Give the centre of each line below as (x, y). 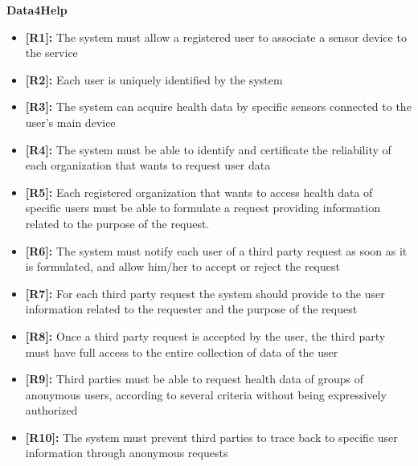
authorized (51, 410)
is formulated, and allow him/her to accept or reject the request (182, 266)
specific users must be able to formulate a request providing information (203, 208)
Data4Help (37, 10)
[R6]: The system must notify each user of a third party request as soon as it (216, 250)
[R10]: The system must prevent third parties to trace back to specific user (211, 437)
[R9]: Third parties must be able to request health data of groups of (194, 379)
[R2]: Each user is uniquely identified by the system (154, 79)
